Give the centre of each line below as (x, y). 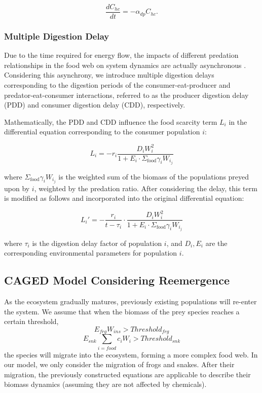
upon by (17, 188)
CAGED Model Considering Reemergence (117, 280)
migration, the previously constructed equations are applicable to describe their (127, 374)
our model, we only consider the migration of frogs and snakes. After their (119, 364)
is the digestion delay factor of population (97, 243)
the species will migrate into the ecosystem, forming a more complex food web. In (131, 354)
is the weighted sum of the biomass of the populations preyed (154, 176)
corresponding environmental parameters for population (91, 253)
